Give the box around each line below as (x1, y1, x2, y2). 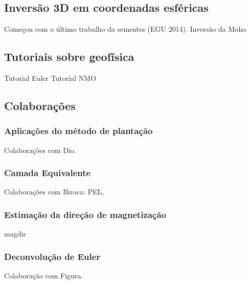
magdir (4, 228, 26, 239)
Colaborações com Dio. (4, 144, 76, 155)
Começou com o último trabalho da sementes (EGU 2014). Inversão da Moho (4, 24, 246, 34)
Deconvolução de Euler (4, 250, 101, 263)
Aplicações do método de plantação (4, 124, 153, 137)
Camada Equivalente (4, 166, 91, 179)
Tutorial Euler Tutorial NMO (4, 73, 97, 83)
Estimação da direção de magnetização (4, 208, 166, 221)
